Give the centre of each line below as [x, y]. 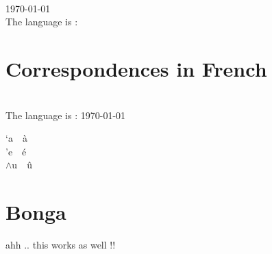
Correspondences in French [136, 68]
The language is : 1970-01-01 [66, 115]
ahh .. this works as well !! [61, 244]
